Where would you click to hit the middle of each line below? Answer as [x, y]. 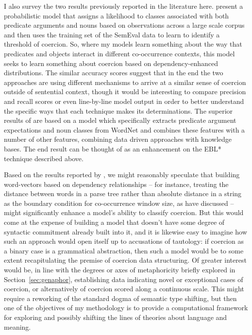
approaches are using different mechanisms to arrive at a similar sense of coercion [125, 82]
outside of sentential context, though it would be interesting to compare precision [125, 92]
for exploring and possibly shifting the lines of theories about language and [116, 317]
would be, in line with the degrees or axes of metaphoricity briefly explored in [120, 270]
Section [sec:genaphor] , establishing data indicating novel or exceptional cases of [124, 279]
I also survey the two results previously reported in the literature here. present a [124, 6]
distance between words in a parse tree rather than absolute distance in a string [123, 193]
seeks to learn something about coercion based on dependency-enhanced [111, 63]
